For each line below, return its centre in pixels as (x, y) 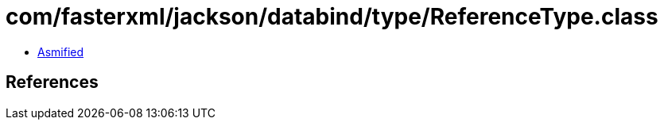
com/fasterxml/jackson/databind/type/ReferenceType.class (332, 17)
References (52, 82)
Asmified (61, 52)
